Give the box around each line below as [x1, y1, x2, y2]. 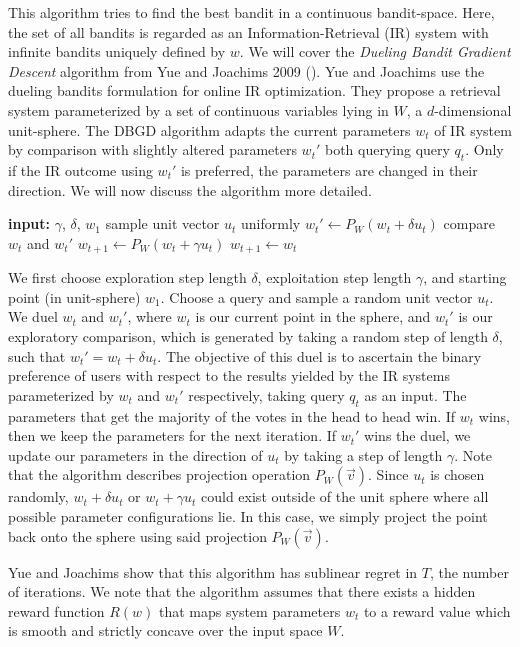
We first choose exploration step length [8, 267, 247, 288]
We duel [8, 306, 58, 327]
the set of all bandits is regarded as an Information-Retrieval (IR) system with [8, 21, 489, 42]
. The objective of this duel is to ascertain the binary [157, 345, 482, 366]
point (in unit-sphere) [8, 286, 141, 307]
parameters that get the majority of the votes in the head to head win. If [8, 405, 456, 426]
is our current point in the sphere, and [195, 306, 431, 327]
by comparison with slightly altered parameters [8, 139, 297, 160]
